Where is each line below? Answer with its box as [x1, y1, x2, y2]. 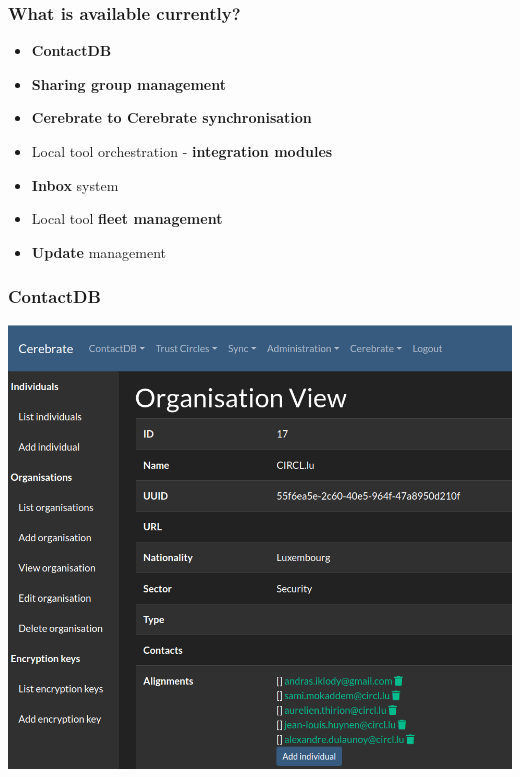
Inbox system [31, 174, 119, 195]
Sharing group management [31, 73, 226, 94]
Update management [31, 241, 167, 262]
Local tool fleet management [31, 208, 223, 229]
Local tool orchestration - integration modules [31, 141, 333, 161]
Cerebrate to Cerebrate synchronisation [31, 107, 312, 128]
